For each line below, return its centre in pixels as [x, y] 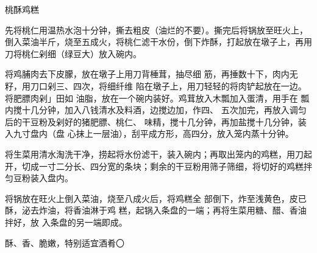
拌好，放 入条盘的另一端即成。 [66, 222]
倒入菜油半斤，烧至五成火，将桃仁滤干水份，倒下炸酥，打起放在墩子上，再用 [158, 42]
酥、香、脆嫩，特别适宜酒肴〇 [65, 242]
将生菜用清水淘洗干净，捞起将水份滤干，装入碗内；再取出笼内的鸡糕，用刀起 [158, 154]
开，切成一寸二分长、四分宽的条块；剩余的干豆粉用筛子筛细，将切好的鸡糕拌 [158, 166]
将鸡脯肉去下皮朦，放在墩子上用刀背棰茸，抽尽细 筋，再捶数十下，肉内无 [151, 74]
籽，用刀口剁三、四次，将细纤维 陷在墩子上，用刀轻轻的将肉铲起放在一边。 [156, 85]
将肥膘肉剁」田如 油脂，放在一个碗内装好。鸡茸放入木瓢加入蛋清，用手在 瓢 [157, 98]
